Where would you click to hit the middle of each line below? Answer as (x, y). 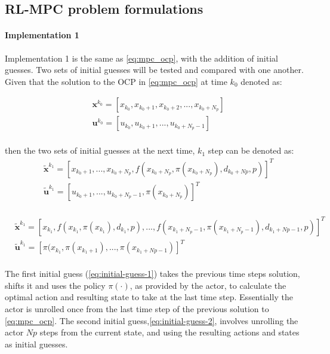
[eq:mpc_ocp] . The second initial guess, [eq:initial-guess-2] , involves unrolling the (152, 320)
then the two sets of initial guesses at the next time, (100, 150)
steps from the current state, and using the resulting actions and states (169, 332)
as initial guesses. (36, 344)
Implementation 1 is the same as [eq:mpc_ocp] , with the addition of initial (141, 58)
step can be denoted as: (251, 150)
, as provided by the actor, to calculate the (208, 285)
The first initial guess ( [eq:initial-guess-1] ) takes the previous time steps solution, (152, 274)
